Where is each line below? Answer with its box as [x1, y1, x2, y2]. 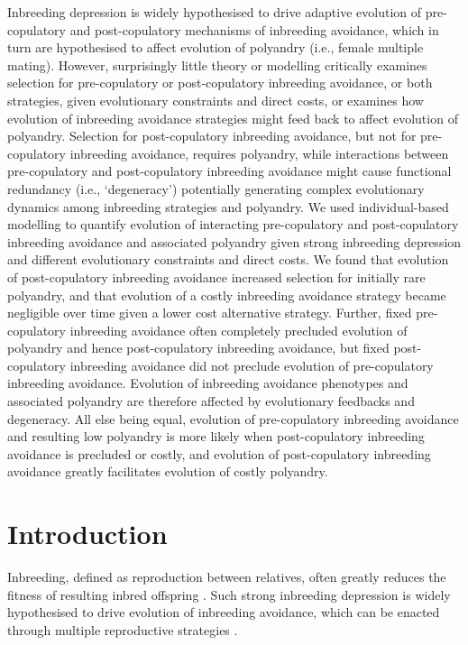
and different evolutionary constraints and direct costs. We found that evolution [7, 250, 449, 269]
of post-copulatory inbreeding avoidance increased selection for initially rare [7, 267, 426, 286]
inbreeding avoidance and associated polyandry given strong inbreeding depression [7, 232, 462, 251]
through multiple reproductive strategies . [7, 620, 238, 639]
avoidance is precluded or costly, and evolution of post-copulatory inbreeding [7, 444, 431, 463]
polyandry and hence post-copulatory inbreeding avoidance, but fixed [7, 338, 390, 357]
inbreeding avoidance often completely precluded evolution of [69, 320, 408, 339]
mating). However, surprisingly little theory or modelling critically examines [7, 55, 427, 74]
